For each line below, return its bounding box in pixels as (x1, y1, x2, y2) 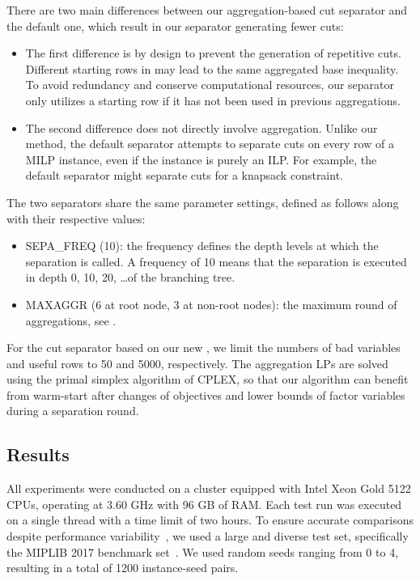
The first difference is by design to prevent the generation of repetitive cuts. (25, 45, 401, 61)
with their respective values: (6, 210, 146, 227)
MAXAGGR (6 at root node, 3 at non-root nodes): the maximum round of (25, 295, 397, 312)
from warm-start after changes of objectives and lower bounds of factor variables (6, 386, 405, 403)
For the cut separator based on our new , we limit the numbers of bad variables (6, 339, 401, 356)
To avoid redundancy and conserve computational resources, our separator (25, 76, 395, 93)
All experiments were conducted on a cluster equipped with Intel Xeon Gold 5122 (6, 480, 411, 497)
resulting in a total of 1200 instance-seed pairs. (6, 559, 239, 576)
